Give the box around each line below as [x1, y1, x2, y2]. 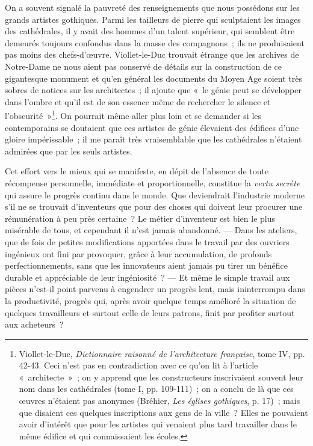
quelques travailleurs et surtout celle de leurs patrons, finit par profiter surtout [5, 306, 295, 319]
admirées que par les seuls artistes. [5, 144, 132, 157]
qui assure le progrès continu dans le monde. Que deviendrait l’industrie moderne [5, 188, 305, 201]
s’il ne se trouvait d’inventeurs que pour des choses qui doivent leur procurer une [5, 200, 303, 213]
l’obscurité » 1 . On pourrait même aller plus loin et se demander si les [5, 108, 262, 121]
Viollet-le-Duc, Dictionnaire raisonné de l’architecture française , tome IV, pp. [19, 347, 305, 359]
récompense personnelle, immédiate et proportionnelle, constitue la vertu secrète [5, 176, 300, 189]
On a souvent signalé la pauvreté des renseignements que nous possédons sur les [5, 1, 300, 13]
